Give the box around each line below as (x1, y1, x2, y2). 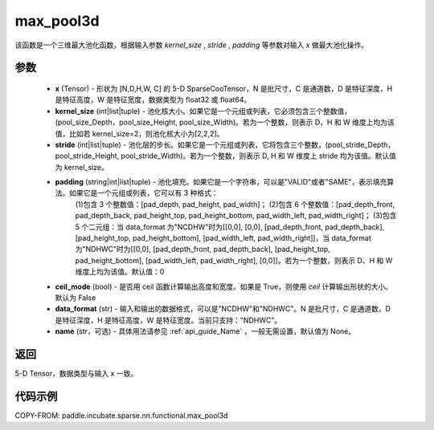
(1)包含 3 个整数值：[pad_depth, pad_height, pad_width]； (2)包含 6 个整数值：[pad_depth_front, (75, 199, 395, 209)
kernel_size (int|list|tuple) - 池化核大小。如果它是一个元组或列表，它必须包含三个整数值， (55, 106, 352, 116)
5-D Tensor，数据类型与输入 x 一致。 (14, 369, 138, 379)
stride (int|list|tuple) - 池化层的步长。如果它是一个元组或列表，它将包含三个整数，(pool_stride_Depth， (55, 140, 395, 149)
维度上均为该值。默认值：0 (75, 267, 165, 277)
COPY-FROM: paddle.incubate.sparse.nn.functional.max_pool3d (14, 410, 228, 420)
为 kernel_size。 (55, 162, 108, 172)
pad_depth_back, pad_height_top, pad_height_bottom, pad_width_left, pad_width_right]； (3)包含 (75, 211, 397, 221)
